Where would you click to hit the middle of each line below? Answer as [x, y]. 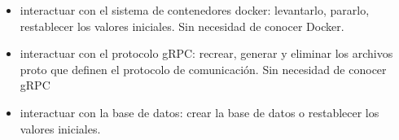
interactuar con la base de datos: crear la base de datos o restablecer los [199, 112]
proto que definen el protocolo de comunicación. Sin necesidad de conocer [203, 69]
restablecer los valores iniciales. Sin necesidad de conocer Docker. [182, 26]
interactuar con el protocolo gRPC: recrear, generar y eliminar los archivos [206, 53]
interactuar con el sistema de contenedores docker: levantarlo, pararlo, [195, 10]
